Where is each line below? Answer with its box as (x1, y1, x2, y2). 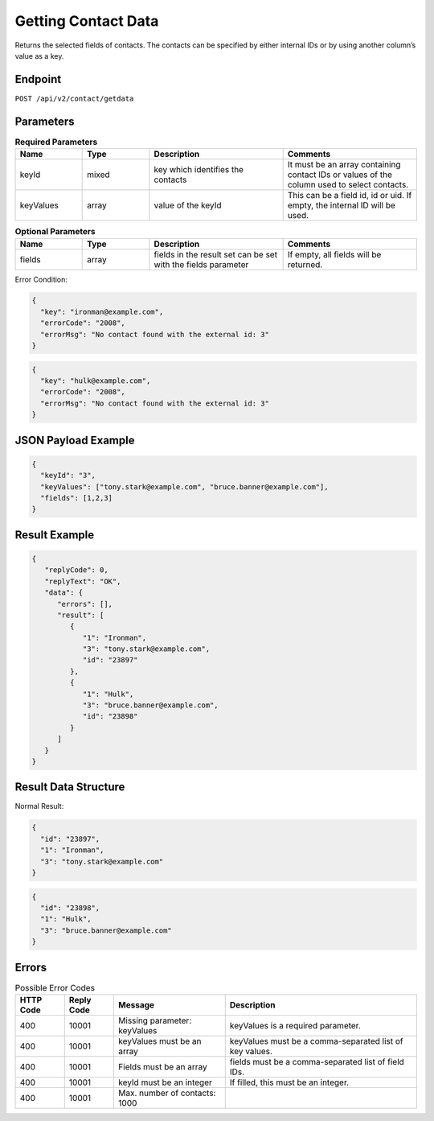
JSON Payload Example (14, 433, 135, 447)
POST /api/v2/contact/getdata (14, 93, 134, 103)
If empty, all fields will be (287, 249, 382, 260)
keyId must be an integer (117, 1077, 213, 1088)
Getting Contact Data (14, 12, 159, 30)
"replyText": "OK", (44, 576, 121, 586)
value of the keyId (154, 200, 222, 211)
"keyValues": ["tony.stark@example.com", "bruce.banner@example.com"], (40, 482, 329, 491)
